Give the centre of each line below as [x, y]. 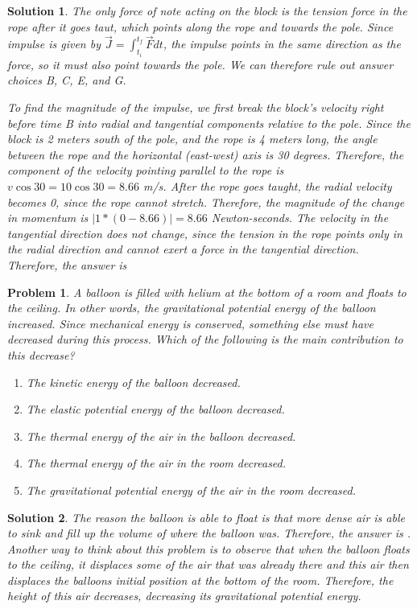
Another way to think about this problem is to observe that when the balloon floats [208, 548]
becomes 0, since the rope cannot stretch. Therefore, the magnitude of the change [206, 202]
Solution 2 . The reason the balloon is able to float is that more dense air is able [206, 517]
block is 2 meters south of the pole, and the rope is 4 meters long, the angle [192, 139]
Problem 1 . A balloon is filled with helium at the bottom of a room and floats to [207, 292]
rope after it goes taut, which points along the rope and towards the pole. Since [200, 26]
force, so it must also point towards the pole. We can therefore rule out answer [200, 64]
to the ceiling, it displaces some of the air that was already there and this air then [208, 564]
